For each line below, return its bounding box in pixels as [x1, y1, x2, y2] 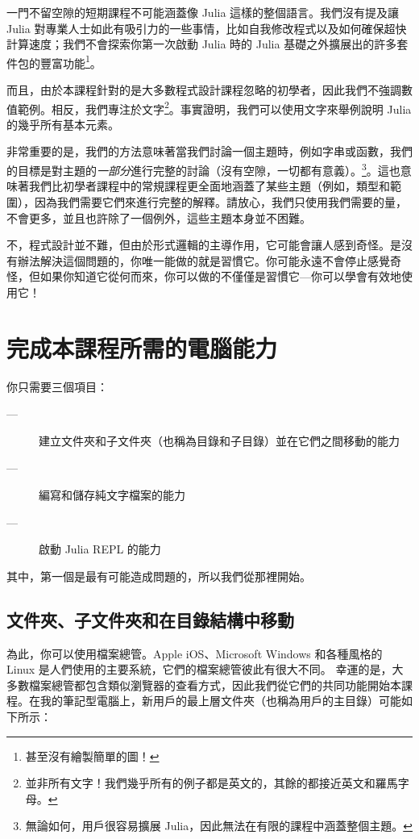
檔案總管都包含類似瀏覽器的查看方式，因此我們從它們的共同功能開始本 [28, 676, 401, 693]
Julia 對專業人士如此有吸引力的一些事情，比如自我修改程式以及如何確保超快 [6, 19, 407, 36]
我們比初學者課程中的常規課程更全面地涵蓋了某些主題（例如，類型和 [28, 177, 390, 194]
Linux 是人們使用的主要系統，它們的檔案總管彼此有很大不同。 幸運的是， [6, 661, 392, 678]
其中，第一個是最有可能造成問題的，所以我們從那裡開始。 [6, 567, 311, 584]
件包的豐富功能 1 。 [6, 52, 102, 71]
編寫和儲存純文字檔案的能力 [39, 486, 185, 503]
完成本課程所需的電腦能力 [6, 331, 278, 364]
